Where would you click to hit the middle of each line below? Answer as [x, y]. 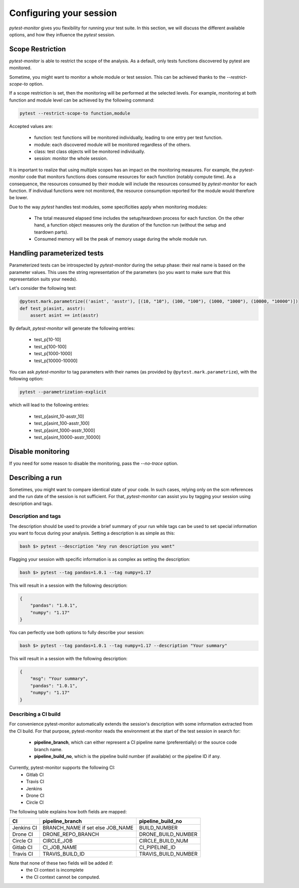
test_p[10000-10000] [56, 361]
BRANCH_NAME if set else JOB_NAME [88, 828]
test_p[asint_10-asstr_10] [59, 416]
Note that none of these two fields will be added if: [61, 863]
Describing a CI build [35, 714]
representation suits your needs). [43, 279]
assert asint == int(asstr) [65, 316]
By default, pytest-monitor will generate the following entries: [72, 328]
